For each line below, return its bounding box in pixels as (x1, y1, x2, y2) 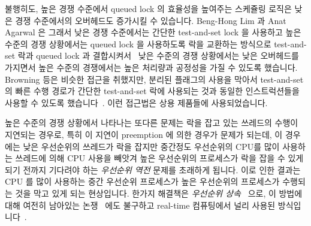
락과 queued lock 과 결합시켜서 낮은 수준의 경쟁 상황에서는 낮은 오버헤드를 (17, 49, 299, 62)
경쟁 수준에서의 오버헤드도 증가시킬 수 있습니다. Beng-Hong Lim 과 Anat (15, 14, 286, 26)
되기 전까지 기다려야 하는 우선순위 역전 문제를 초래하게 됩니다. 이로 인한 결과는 (5, 163, 301, 176)
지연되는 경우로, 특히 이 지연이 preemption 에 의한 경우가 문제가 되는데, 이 (5, 128, 283, 140)
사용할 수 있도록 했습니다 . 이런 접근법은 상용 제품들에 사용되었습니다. (5, 96, 268, 109)
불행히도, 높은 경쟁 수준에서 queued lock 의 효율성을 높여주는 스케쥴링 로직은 (5, 2, 292, 14)
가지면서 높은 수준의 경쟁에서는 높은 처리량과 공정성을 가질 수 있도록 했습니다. (5, 61, 298, 73)
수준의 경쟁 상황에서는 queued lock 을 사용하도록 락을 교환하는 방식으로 (5, 37, 271, 50)
